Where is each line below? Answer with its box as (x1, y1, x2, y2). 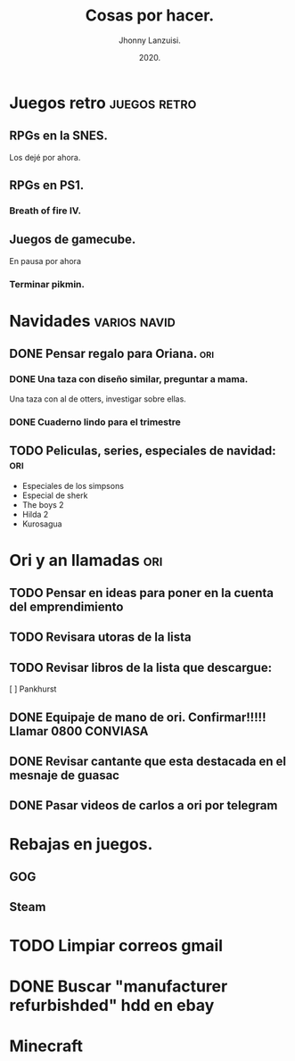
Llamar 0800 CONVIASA (9, 724, 149, 739)
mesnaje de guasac (9, 767, 120, 783)
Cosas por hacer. (85, 5, 215, 26)
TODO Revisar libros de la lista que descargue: (9, 659, 273, 675)
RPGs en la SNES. (9, 128, 109, 144)
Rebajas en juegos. (9, 833, 153, 854)
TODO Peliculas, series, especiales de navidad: (9, 443, 276, 458)
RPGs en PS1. (9, 178, 85, 193)
